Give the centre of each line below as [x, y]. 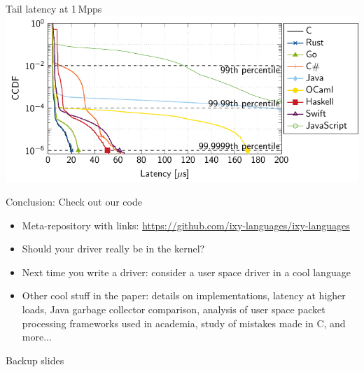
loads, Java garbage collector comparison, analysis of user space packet [174, 309]
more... [37, 337]
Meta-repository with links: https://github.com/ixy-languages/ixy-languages [186, 225]
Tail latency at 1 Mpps [54, 8]
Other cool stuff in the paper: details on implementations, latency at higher [184, 295]
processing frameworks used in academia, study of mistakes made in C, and [184, 323]
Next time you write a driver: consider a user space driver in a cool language [186, 272]
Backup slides [35, 360]
